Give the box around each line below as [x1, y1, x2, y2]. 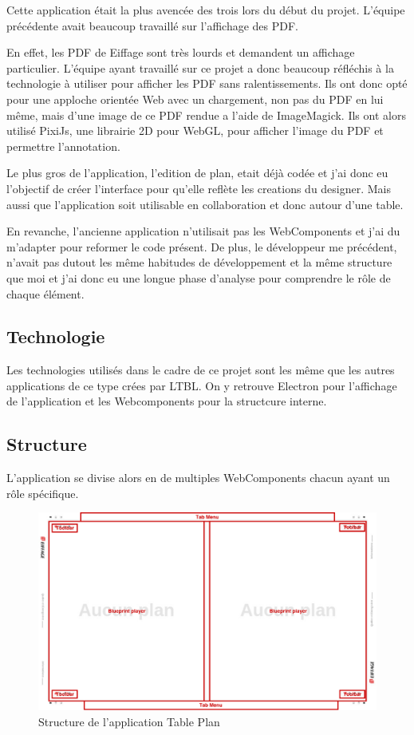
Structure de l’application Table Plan [38, 713, 220, 730]
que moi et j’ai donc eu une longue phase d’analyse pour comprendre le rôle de [6, 269, 391, 286]
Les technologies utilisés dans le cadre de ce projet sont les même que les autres [6, 362, 395, 378]
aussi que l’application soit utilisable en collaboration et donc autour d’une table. [6, 196, 404, 212]
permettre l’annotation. [6, 137, 120, 154]
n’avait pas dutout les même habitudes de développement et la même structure [6, 254, 392, 271]
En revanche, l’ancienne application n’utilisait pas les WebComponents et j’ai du [6, 223, 400, 239]
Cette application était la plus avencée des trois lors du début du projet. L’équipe [6, 2, 405, 18]
